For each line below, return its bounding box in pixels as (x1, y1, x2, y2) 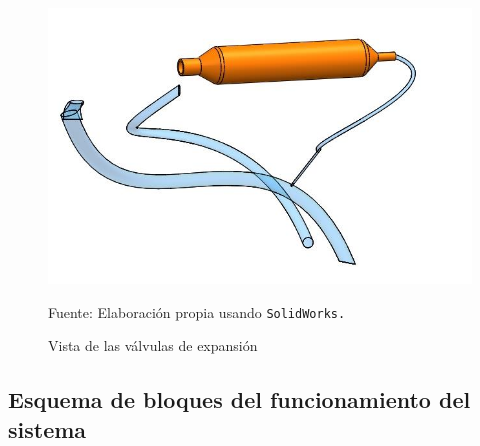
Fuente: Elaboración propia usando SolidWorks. (48, 301, 346, 322)
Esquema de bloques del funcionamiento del (8, 384, 471, 415)
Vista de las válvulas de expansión (48, 335, 258, 356)
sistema (8, 413, 87, 444)
